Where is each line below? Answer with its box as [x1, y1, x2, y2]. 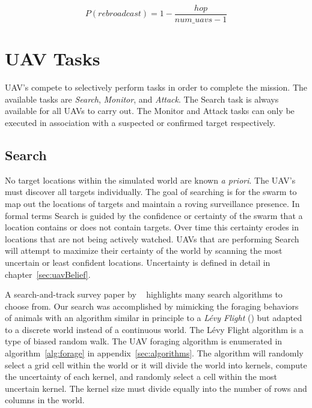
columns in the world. [5, 394, 85, 406]
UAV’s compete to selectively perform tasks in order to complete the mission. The [5, 81, 307, 94]
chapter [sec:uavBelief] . [5, 268, 91, 280]
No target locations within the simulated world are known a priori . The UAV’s [5, 173, 296, 186]
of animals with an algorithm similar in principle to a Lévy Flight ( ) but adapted [5, 311, 302, 324]
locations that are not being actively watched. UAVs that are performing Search [5, 232, 299, 245]
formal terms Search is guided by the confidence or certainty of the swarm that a [5, 209, 303, 221]
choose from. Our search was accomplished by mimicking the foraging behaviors [5, 299, 299, 312]
